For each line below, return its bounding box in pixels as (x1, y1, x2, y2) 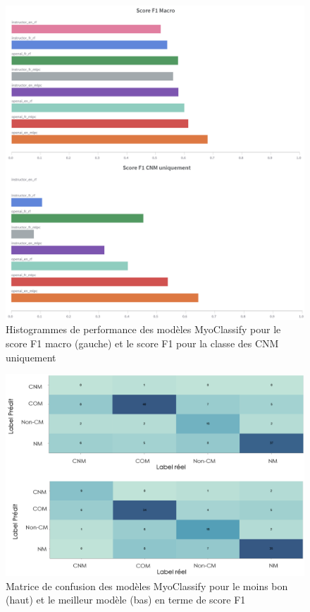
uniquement (6, 349, 56, 364)
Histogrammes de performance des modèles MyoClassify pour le (6, 322, 281, 337)
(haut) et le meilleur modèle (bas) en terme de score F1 (6, 592, 246, 607)
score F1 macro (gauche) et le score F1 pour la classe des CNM (6, 336, 279, 351)
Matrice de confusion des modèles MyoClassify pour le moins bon (6, 578, 288, 593)
